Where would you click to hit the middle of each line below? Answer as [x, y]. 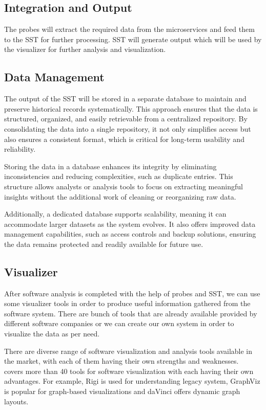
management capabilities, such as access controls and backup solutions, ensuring [130, 234]
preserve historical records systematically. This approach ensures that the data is [131, 108]
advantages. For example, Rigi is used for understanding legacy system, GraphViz [132, 381]
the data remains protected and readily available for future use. [104, 244]
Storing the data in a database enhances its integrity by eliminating [110, 166]
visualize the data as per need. [52, 334]
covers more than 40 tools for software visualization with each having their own [129, 371]
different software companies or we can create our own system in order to [119, 323]
